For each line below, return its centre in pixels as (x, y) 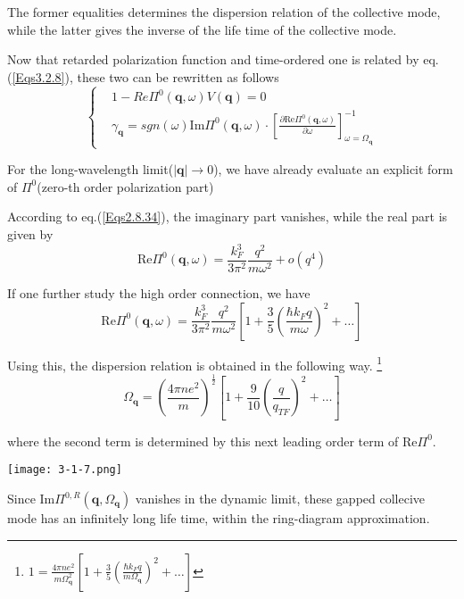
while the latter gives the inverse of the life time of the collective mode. (202, 29)
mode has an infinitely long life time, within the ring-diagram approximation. (219, 518)
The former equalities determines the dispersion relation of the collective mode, (224, 12)
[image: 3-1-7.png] (65, 470)
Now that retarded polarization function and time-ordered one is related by (213, 59)
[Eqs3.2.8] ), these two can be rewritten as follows (145, 76)
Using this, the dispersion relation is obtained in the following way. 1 (195, 363)
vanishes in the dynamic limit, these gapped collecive (280, 499)
